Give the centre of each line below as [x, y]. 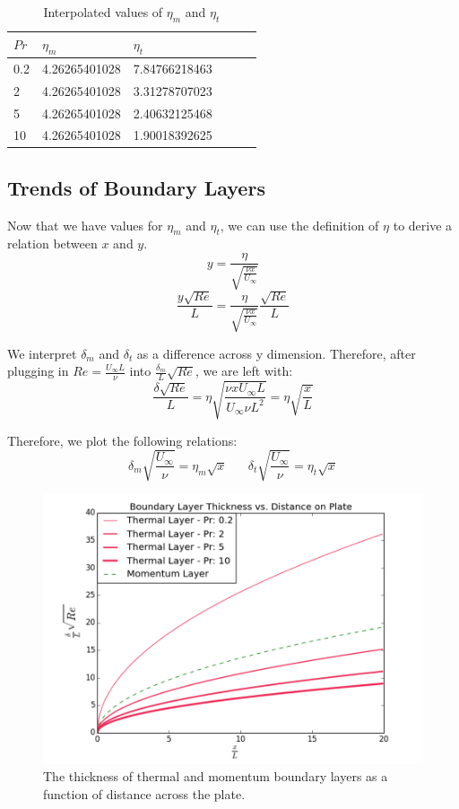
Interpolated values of [103, 12]
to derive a [423, 225]
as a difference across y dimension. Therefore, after [276, 353]
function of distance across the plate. [144, 793]
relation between [52, 244]
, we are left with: [244, 371]
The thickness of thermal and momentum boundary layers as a [216, 776]
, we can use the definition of [299, 225]
